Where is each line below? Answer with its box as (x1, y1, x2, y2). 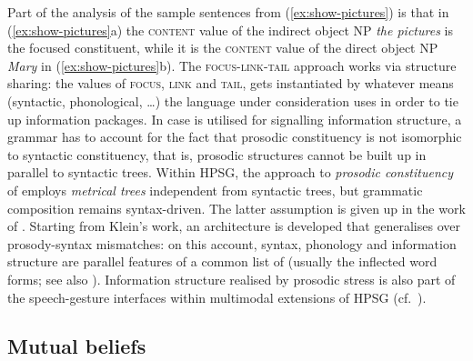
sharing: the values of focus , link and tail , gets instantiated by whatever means (7, 74, 454, 93)
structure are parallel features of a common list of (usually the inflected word (7, 252, 438, 271)
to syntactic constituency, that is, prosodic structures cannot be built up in (7, 145, 427, 164)
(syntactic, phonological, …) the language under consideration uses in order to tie (7, 91, 458, 110)
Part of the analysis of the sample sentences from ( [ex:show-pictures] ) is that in (7, 3, 449, 21)
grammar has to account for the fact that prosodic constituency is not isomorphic (7, 127, 462, 146)
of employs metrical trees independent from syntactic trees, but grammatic (7, 180, 423, 199)
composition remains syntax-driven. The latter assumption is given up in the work (7, 198, 466, 217)
